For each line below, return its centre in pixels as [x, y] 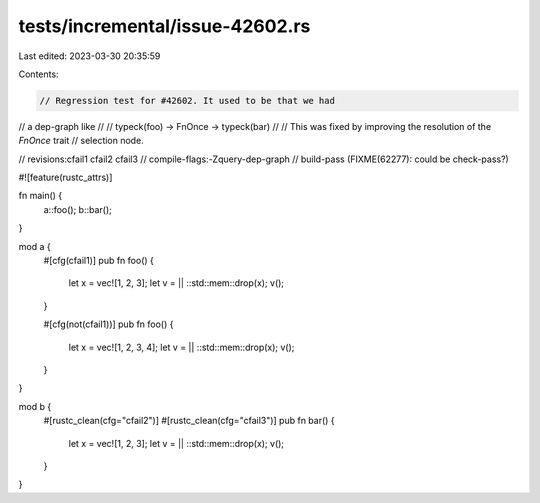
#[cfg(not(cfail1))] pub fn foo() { [108, 324]
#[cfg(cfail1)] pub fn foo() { [98, 261]
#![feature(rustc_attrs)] [65, 177]
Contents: [38, 74]
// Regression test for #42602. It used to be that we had [187, 100]
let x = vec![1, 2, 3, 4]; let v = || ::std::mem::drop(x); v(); [181, 347]
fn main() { [40, 196]
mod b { [35, 406]
